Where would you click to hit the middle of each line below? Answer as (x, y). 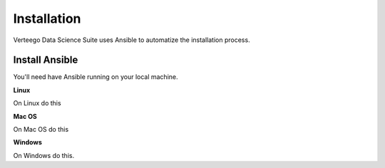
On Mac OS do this (41, 130)
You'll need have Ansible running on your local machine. (96, 77)
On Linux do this (37, 103)
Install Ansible (46, 60)
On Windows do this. (44, 155)
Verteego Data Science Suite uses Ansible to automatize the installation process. (132, 40)
